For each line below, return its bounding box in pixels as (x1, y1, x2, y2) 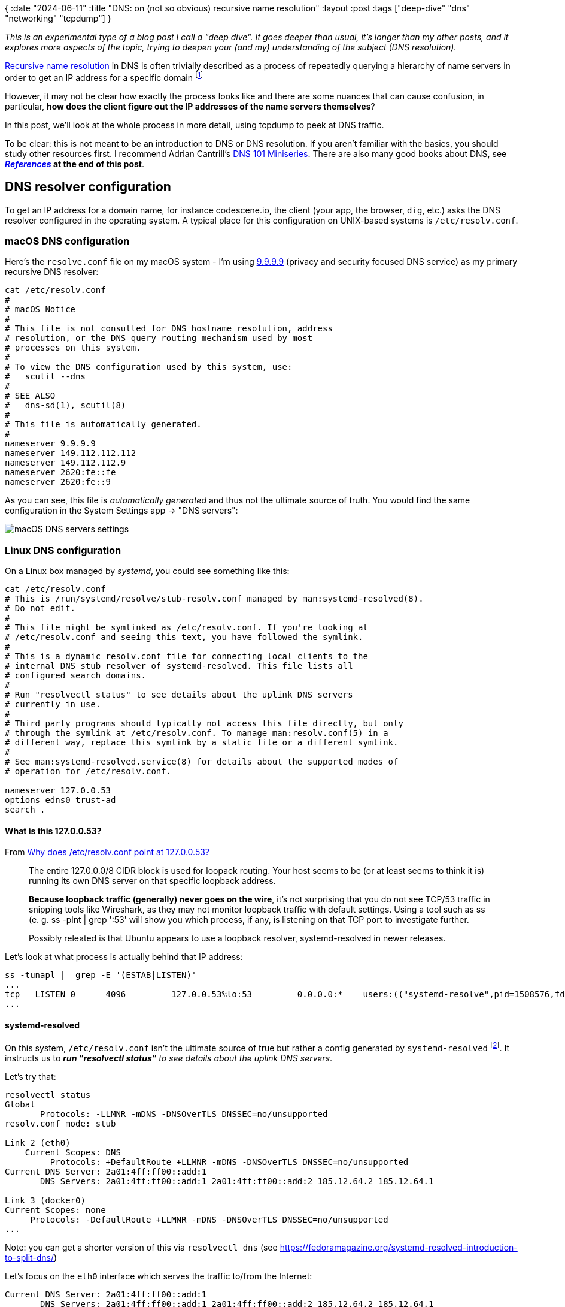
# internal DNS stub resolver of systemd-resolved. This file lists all (5, 661, 353, 671)
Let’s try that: (5, 1071, 56, 1082)
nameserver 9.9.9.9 (5, 439, 96, 449)
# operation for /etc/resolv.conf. (5, 766, 172, 776)
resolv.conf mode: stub (5, 1119, 116, 1129)
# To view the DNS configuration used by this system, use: (5, 362, 293, 372)
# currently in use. (5, 699, 101, 709)
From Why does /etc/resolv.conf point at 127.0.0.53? (5, 847, 210, 858)
